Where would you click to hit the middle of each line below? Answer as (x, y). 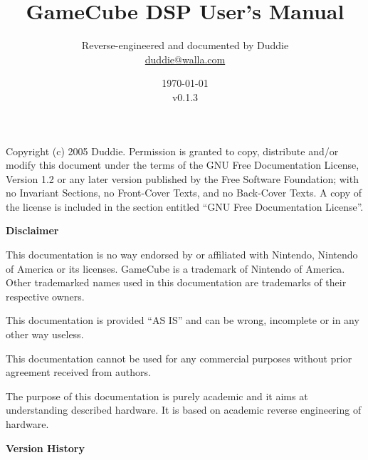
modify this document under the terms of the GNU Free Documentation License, (183, 165)
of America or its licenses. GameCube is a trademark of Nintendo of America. (175, 268)
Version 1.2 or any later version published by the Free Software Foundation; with (182, 178)
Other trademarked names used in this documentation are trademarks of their (176, 282)
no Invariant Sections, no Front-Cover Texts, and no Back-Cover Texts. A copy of (184, 193)
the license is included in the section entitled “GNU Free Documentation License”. (185, 206)
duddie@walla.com (185, 59)
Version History (45, 448)
